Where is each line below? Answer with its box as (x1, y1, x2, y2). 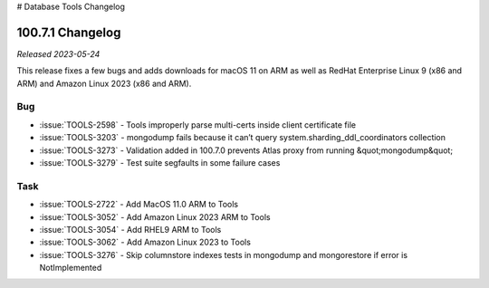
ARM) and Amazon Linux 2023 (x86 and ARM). (16, 78, 192, 89)
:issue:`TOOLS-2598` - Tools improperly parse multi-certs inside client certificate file (39, 119, 357, 130)
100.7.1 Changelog (16, 24, 121, 40)
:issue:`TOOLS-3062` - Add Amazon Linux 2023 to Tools (39, 236, 251, 248)
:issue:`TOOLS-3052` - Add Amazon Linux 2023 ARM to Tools (39, 211, 271, 222)
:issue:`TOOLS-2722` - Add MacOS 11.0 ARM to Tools (39, 199, 239, 210)
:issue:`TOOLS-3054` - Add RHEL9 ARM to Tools (39, 224, 222, 235)
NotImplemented (39, 263, 102, 274)
